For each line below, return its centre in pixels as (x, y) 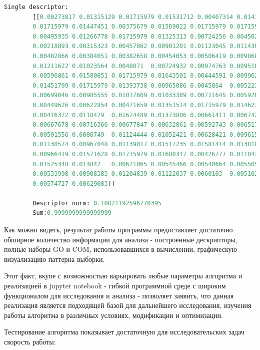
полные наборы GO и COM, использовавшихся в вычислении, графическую (120, 249)
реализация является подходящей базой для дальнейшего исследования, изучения (128, 305)
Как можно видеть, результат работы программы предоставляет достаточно (118, 230)
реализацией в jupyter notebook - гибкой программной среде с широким (115, 286)
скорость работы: (30, 341)
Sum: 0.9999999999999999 (72, 213)
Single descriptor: (36, 7)
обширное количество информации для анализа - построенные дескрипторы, (121, 239)
